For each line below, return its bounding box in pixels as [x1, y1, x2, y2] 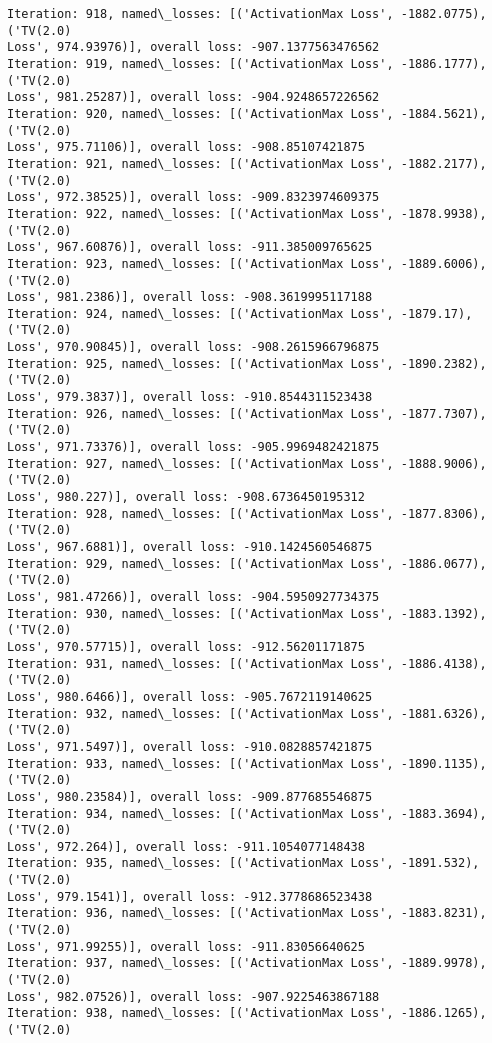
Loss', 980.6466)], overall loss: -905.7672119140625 [7, 689, 373, 704]
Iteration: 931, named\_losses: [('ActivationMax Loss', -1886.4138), [7, 656, 487, 671]
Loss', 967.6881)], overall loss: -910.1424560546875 [7, 540, 373, 554]
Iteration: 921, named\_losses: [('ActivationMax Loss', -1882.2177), [7, 156, 487, 171]
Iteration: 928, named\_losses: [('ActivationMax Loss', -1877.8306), [7, 506, 487, 521]
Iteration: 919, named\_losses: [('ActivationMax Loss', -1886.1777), [7, 56, 487, 71]
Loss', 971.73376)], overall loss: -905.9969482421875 [7, 440, 380, 455]
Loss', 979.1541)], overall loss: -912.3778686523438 [7, 889, 373, 904]
